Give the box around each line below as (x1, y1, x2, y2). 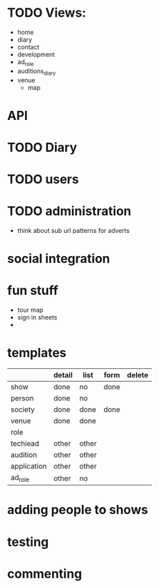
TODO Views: (7, 5, 87, 21)
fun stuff (7, 282, 59, 299)
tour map (17, 306, 44, 315)
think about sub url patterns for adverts (17, 227, 130, 235)
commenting (7, 566, 82, 582)
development (17, 50, 56, 59)
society (10, 405, 35, 414)
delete (127, 370, 149, 380)
